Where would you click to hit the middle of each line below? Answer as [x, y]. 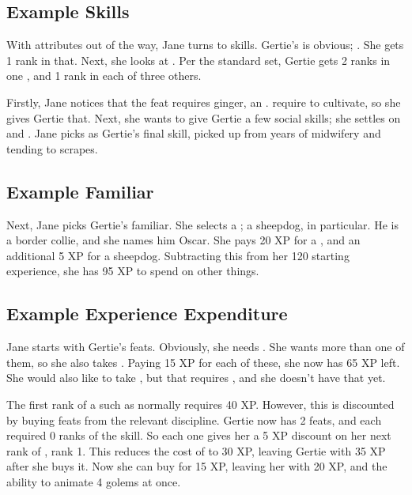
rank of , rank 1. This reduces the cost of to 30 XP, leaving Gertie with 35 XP [196, 450]
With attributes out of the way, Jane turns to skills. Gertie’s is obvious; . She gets [205, 45]
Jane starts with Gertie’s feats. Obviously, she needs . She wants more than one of [206, 347]
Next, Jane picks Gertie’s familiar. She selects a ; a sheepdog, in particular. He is [202, 224]
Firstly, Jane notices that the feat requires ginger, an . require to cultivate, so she [204, 102]
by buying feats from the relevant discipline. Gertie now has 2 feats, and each [194, 419]
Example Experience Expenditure [147, 314]
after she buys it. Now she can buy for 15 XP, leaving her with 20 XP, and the [197, 466]
